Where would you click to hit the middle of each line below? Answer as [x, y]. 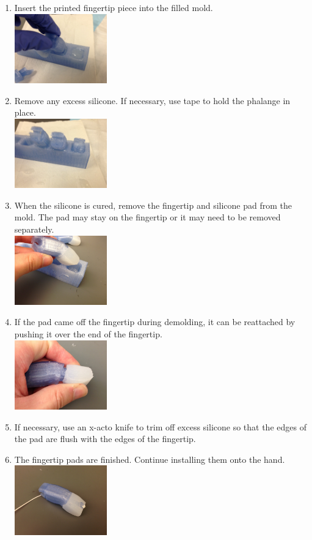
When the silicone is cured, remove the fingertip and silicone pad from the [153, 205]
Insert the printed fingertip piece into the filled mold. [114, 7]
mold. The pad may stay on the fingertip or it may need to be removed [147, 217]
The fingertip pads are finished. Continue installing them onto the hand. [150, 459]
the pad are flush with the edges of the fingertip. [105, 439]
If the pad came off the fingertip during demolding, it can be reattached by [155, 322]
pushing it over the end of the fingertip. [88, 334]
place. [25, 112]
